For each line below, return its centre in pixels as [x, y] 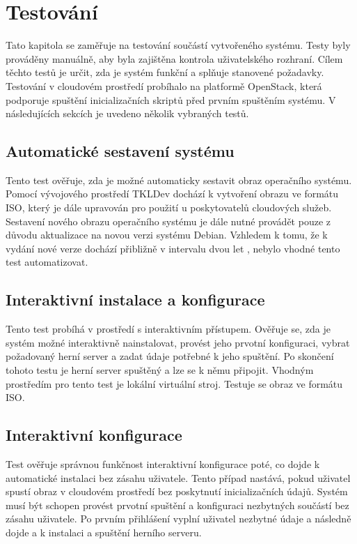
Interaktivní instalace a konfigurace [135, 300]
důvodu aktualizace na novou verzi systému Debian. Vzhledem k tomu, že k [167, 235]
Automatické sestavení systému [120, 151]
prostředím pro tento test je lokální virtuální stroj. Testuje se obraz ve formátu [174, 383]
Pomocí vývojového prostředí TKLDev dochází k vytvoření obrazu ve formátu [172, 194]
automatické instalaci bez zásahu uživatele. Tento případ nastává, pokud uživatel [178, 477]
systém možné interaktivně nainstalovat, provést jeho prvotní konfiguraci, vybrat [178, 342]
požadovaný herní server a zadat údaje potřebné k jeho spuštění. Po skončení [170, 356]
